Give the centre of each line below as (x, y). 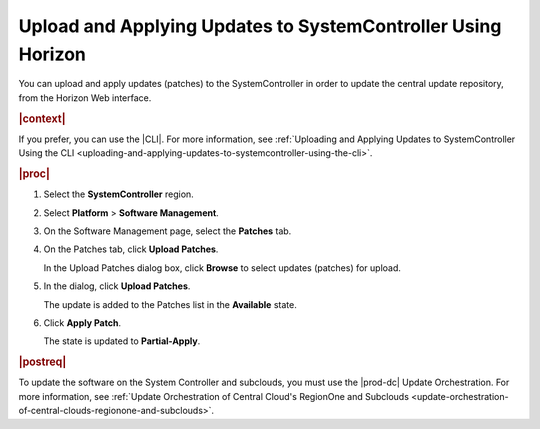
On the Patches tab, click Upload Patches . (131, 249)
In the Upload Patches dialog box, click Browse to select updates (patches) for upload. (222, 267)
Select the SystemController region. (118, 194)
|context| (42, 118)
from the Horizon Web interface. (85, 97)
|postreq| (42, 362)
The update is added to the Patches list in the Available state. (170, 304)
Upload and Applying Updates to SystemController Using (260, 26)
